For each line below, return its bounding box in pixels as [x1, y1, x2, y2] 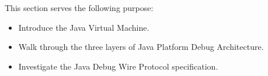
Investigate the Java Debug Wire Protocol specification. [18, 60, 218, 72]
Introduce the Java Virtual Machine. [18, 21, 149, 33]
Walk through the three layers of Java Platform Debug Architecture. [18, 41, 264, 53]
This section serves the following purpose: [5, 2, 154, 13]
